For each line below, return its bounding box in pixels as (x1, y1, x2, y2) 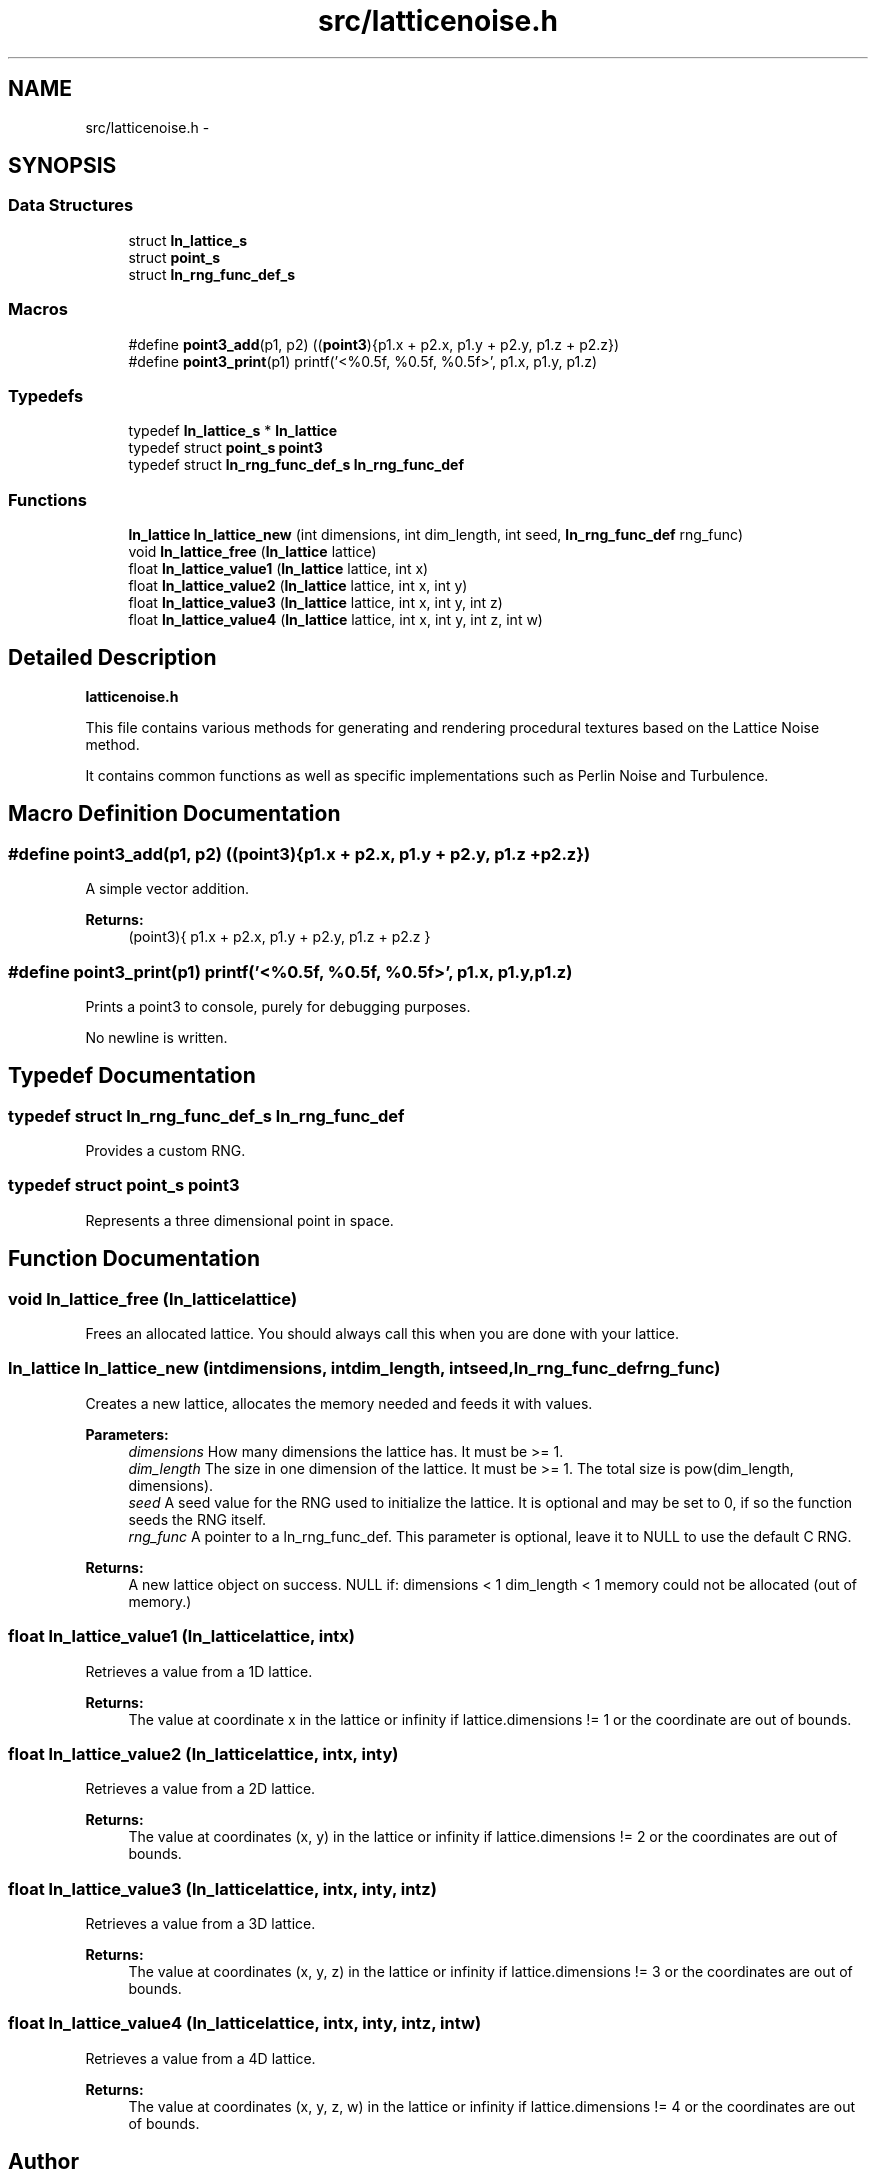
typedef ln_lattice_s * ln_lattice (128, 422, 338, 440)
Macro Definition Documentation (8, 801, 341, 827)
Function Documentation (8, 1246, 260, 1272)
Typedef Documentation (8, 1063, 256, 1089)
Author (8, 2149, 79, 2175)
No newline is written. (85, 1028, 228, 1046)
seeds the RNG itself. (128, 1510, 267, 1528)
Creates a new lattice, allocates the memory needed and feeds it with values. (85, 1394, 593, 1412)
